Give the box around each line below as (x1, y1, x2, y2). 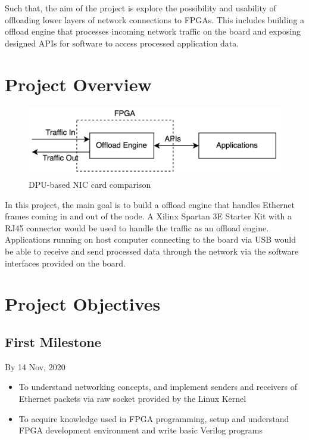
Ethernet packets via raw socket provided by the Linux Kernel (18, 392, 246, 404)
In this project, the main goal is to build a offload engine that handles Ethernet (5, 198, 295, 210)
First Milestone (5, 332, 101, 351)
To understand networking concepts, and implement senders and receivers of (18, 380, 298, 393)
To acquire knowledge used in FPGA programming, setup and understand (18, 412, 289, 424)
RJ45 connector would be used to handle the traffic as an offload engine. (5, 221, 269, 234)
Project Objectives (5, 292, 161, 316)
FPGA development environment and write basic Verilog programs (18, 424, 263, 436)
